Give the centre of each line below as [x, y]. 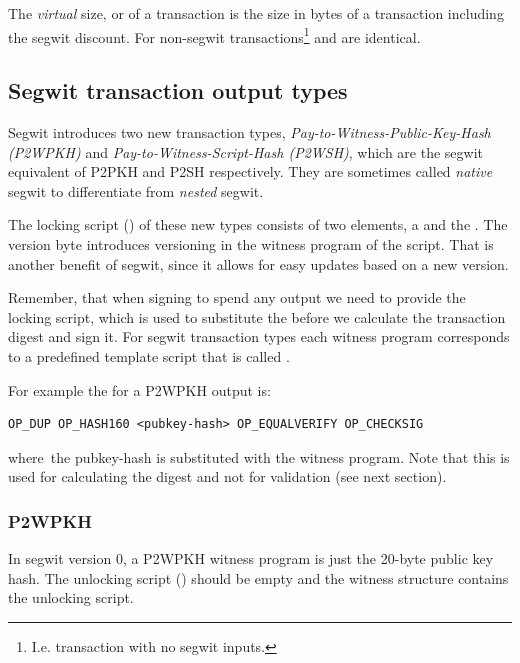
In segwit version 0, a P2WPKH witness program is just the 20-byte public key [251, 558]
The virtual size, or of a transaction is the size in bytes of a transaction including [256, 13]
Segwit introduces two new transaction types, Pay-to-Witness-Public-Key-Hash [249, 132]
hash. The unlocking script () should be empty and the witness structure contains [258, 577]
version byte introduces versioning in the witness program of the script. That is [251, 244]
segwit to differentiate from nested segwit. [136, 190]
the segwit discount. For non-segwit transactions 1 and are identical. [214, 35]
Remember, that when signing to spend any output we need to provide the [237, 297]
